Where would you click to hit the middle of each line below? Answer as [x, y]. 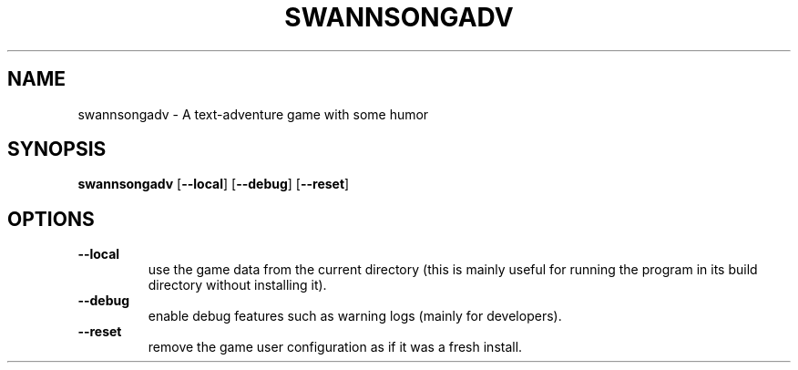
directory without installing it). [237, 285]
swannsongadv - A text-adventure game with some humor [253, 114]
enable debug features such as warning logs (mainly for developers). [355, 316]
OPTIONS [51, 219]
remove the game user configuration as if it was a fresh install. [335, 347]
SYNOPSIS [57, 149]
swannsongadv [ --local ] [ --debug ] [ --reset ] [214, 184]
